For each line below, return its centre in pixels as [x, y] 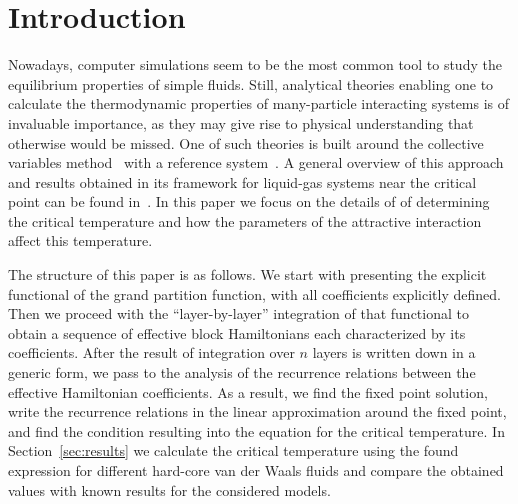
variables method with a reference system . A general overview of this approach [256, 162]
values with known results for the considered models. [169, 489]
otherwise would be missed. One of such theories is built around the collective [246, 142]
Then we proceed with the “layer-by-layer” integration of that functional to [238, 313]
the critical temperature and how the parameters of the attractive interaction [245, 220]
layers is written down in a [394, 352]
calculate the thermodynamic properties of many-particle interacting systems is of [259, 103]
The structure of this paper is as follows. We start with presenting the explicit [247, 274]
